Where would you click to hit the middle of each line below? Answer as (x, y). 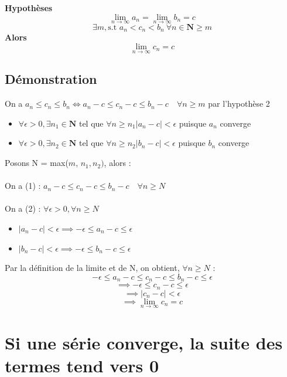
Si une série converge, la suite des (144, 343)
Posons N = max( (37, 163)
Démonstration (51, 79)
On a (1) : (23, 186)
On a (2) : (23, 208)
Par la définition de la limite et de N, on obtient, (92, 268)
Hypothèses (29, 8)
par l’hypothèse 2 (239, 103)
